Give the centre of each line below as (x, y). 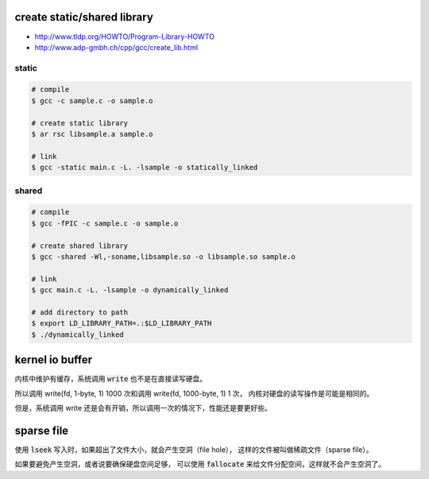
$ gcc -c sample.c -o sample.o (93, 100)
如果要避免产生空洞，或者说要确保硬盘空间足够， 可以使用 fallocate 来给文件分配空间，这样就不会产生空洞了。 (200, 464)
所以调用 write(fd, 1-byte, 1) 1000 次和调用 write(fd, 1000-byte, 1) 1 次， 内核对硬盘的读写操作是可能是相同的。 (194, 393)
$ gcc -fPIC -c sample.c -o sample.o (105, 223)
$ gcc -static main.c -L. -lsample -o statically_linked (145, 168)
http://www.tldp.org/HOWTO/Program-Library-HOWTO (124, 37)
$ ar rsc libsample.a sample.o (93, 134)
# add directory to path (80, 312)
